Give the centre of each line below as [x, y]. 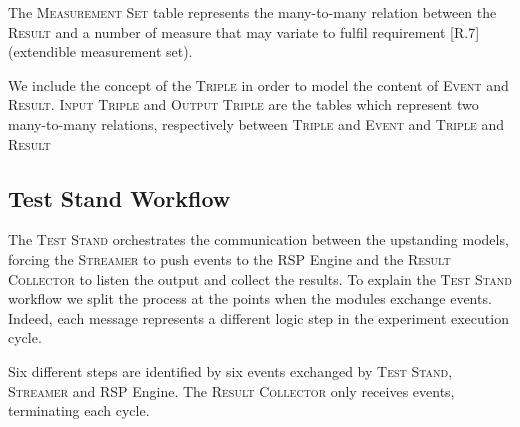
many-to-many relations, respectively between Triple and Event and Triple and [256, 123]
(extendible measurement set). [100, 51]
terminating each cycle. [79, 410]
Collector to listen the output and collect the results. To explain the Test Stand [260, 278]
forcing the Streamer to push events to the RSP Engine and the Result [229, 258]
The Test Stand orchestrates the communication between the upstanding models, [258, 239]
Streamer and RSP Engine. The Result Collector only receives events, [231, 390]
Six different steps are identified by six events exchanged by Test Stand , [230, 370]
